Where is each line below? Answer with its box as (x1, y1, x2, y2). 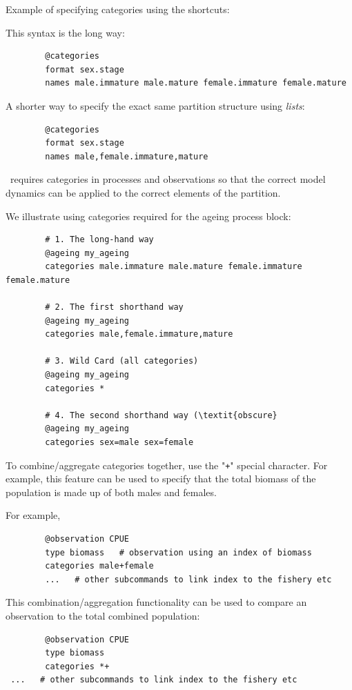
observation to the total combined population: (6, 609, 200, 623)
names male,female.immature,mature (45, 151, 208, 161)
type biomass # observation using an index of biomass (45, 547, 312, 558)
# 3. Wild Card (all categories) (45, 356, 199, 366)
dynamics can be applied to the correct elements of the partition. (6, 185, 281, 199)
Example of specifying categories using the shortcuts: (6, 2, 230, 16)
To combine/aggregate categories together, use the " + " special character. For (6, 457, 328, 472)
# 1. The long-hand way (45, 235, 154, 245)
